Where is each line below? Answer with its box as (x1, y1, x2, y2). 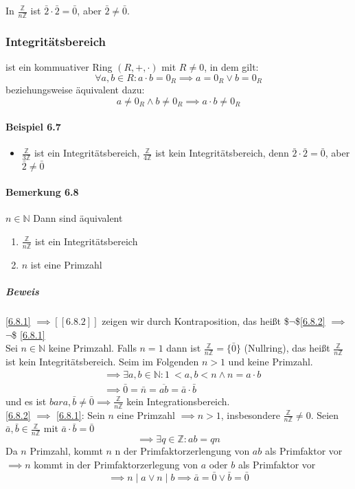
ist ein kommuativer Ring (5, 60, 113, 74)
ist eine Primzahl (30, 257, 102, 271)
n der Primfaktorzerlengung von (115, 444, 250, 458)
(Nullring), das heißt (244, 341, 330, 355)
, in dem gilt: (204, 60, 259, 74)
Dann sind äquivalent (33, 211, 123, 225)
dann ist (166, 341, 201, 355)
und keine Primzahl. (228, 354, 313, 368)
